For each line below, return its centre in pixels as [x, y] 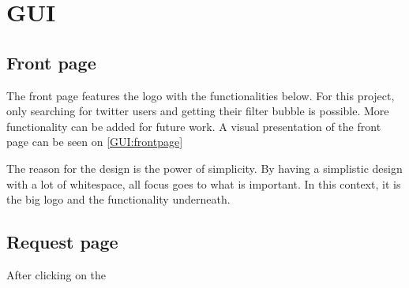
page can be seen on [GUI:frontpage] [95, 142]
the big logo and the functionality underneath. [118, 199]
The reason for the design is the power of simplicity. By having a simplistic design [204, 168]
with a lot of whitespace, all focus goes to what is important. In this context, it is [204, 183]
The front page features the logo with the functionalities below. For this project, [201, 95]
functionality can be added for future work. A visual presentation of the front [194, 126]
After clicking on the [56, 274]
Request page [62, 242]
